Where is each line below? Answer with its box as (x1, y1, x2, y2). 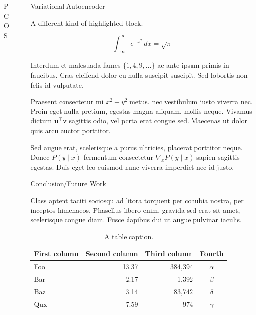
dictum (30, 115, 52, 126)
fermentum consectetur (83, 152, 153, 162)
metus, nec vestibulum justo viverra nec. (129, 96, 253, 106)
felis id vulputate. (30, 79, 84, 90)
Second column (85, 248, 138, 259)
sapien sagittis (196, 152, 240, 162)
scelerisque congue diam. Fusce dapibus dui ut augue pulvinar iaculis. (30, 214, 242, 225)
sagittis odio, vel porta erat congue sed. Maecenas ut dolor (69, 115, 248, 126)
